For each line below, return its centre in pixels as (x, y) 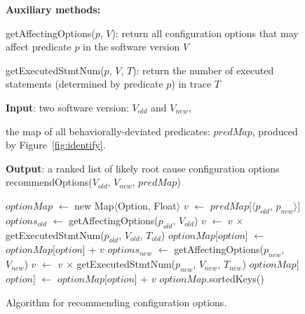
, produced (275, 131)
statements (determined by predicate (84, 84)
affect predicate (39, 47)
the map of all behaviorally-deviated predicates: (108, 131)
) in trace (191, 84)
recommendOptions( (49, 182)
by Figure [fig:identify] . (56, 145)
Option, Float (147, 205)
